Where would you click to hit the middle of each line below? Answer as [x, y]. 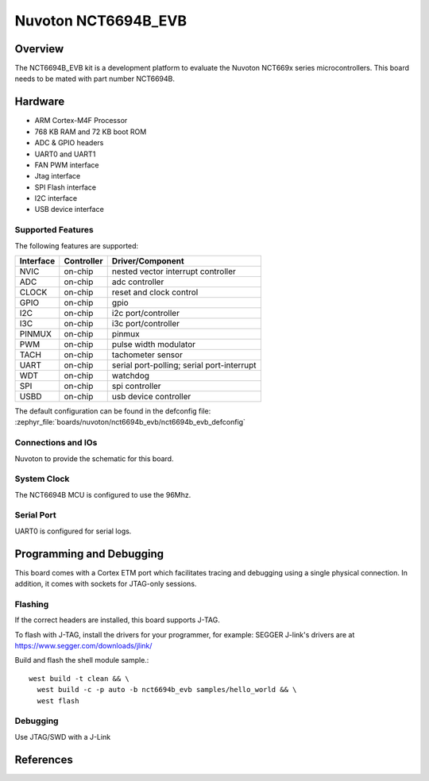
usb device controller [151, 397]
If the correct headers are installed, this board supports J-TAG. [117, 620]
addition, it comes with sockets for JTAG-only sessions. [106, 584]
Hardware [40, 102]
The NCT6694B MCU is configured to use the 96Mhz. [103, 494]
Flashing [32, 604]
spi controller [137, 387]
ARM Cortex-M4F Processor [81, 121]
